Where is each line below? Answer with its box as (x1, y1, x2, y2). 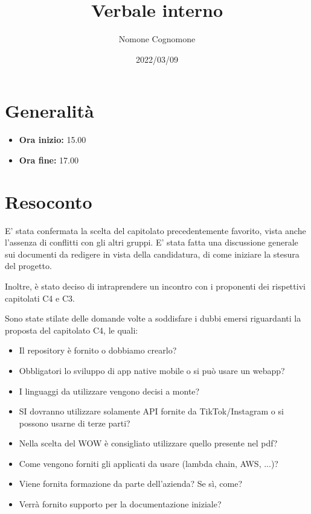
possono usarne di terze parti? (19, 416, 130, 429)
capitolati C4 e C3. (5, 291, 75, 304)
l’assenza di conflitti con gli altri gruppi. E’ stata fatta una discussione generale (5, 236, 298, 249)
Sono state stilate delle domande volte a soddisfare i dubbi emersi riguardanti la (5, 312, 301, 325)
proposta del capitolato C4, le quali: (5, 323, 138, 336)
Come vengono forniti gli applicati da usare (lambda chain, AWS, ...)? (19, 457, 278, 469)
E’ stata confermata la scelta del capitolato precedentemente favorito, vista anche (5, 224, 306, 236)
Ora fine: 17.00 (19, 153, 79, 166)
